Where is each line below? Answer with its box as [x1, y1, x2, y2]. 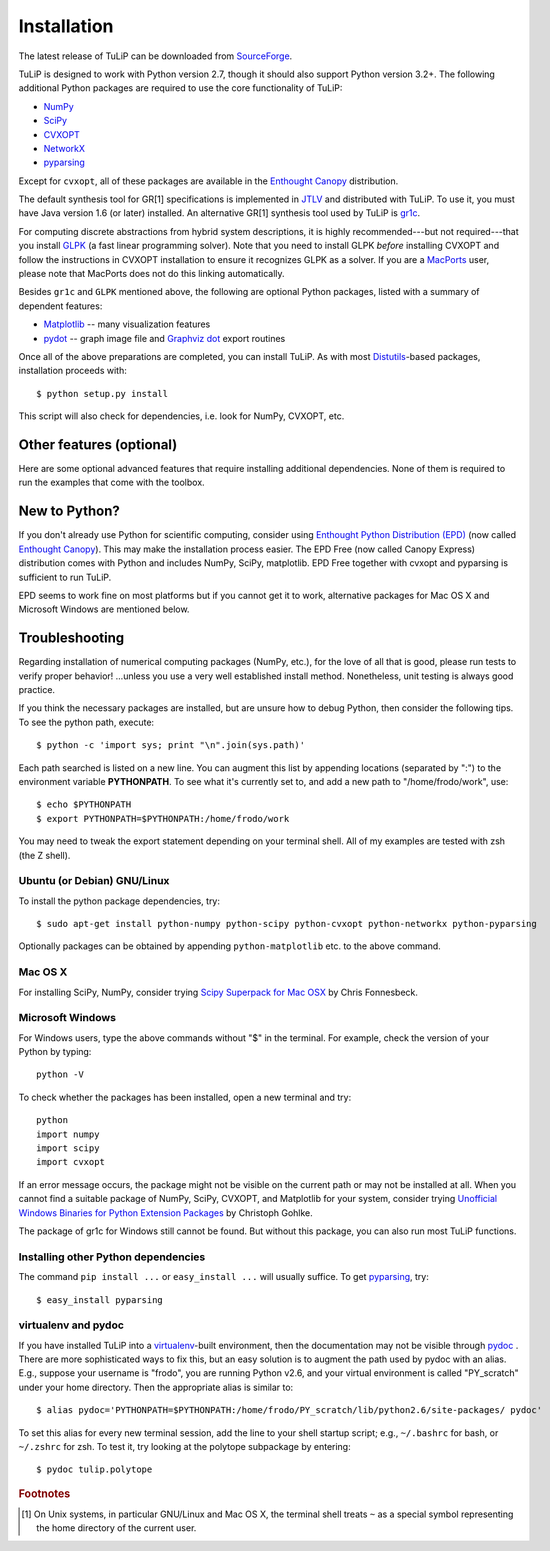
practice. [18, 683, 55, 695]
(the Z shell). [18, 849, 71, 861]
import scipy [36, 1143, 100, 1154]
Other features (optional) [18, 436, 178, 453]
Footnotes [18, 1486, 71, 1500]
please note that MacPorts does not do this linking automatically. [18, 268, 285, 280]
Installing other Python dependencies [18, 1250, 206, 1264]
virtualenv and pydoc [18, 1318, 125, 1332]
